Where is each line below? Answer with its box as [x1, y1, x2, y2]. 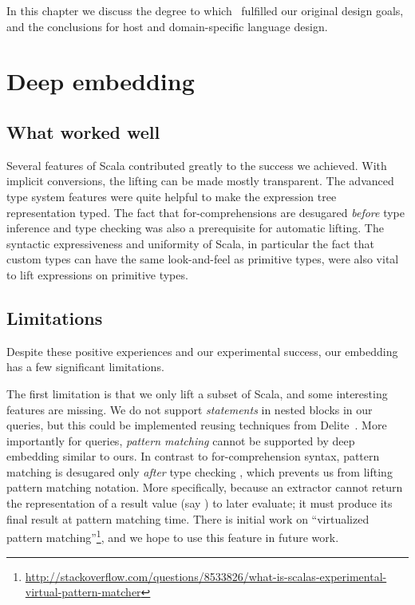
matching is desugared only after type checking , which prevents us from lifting [6, 463, 393, 480]
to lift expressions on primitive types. [6, 266, 188, 283]
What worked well [6, 119, 160, 144]
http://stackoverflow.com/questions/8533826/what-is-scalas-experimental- [25, 567, 387, 584]
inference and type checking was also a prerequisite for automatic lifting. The [6, 219, 384, 236]
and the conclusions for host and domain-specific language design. [6, 18, 328, 34]
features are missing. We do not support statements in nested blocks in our [6, 401, 373, 417]
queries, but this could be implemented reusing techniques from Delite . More [6, 417, 387, 433]
